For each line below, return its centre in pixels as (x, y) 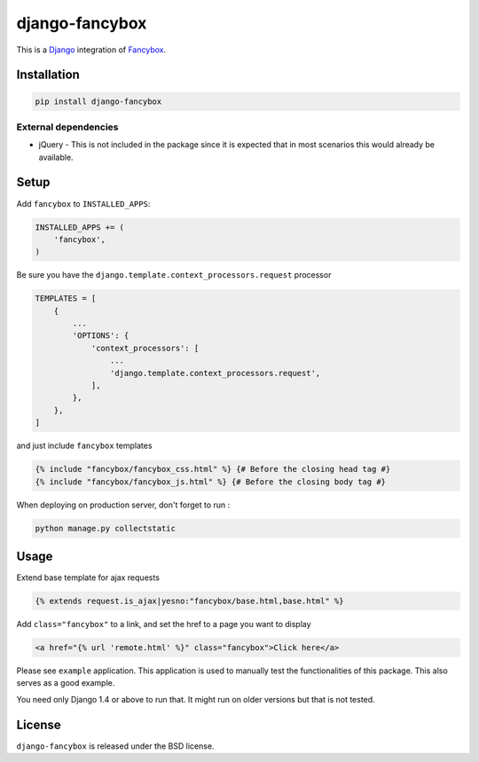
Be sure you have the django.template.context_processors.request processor (174, 275)
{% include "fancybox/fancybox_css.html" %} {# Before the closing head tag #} (213, 469)
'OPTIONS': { (101, 336)
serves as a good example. (66, 683)
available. (56, 157)
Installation (48, 75)
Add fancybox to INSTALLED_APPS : (83, 203)
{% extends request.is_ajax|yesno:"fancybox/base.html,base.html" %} (189, 601)
